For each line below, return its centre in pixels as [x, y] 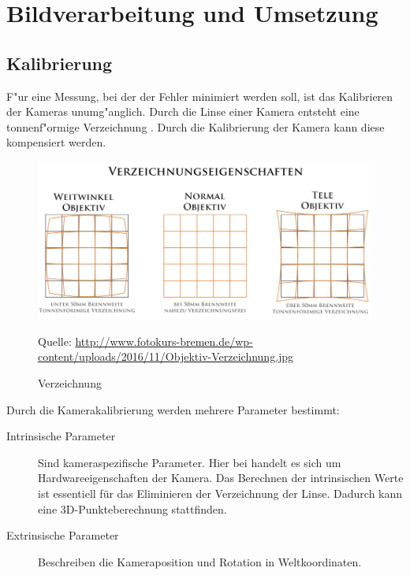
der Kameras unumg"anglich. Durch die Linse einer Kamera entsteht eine [183, 111]
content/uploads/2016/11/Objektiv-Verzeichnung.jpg [166, 356]
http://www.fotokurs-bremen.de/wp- [164, 341]
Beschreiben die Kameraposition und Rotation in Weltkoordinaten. [200, 561]
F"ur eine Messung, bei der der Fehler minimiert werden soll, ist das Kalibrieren [200, 96]
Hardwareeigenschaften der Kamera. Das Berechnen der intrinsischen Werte [221, 478]
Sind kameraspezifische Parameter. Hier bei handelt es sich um [190, 462]
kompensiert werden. [56, 142]
